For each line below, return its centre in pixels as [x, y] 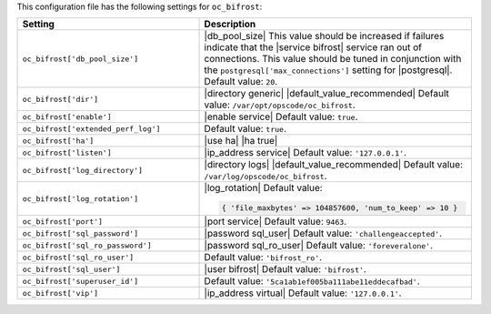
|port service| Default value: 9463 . [276, 221]
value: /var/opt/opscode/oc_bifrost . [280, 105]
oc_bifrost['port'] [63, 222]
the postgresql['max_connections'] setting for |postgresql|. [328, 70]
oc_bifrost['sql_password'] [80, 233]
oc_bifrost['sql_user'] [71, 269]
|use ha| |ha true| [241, 141]
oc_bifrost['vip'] [60, 293]
